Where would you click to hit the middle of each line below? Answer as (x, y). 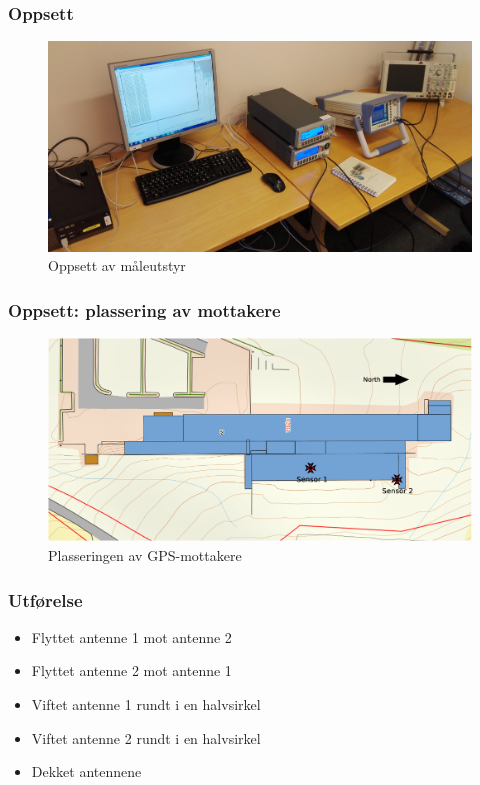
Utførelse (45, 599)
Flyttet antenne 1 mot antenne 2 (131, 636)
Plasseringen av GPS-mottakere (145, 555)
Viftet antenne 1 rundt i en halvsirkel (146, 704)
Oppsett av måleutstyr (117, 265)
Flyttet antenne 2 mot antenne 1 (131, 670)
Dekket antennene (86, 771)
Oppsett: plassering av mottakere (144, 309)
